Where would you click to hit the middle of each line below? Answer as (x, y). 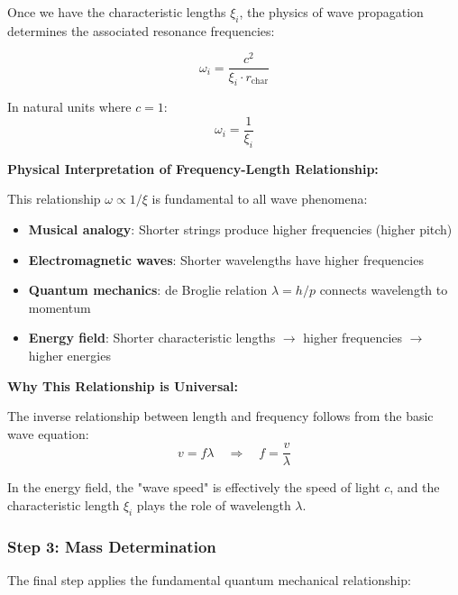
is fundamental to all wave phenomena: (260, 199)
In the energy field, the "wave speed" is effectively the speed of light (194, 487)
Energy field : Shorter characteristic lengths (152, 338)
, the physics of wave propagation (331, 12)
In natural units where (69, 107)
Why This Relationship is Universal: (123, 385)
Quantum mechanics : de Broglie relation (148, 290)
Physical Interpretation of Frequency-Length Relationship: (193, 168)
